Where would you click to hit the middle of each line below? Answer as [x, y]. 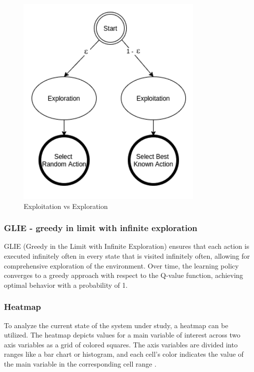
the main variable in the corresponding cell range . [80, 363]
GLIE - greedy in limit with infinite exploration [101, 228]
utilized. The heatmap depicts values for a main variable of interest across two [122, 335]
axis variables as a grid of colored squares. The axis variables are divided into [121, 344]
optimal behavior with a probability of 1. [66, 285]
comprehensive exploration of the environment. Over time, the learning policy [121, 265]
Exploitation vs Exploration [66, 206]
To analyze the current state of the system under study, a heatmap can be [116, 325]
